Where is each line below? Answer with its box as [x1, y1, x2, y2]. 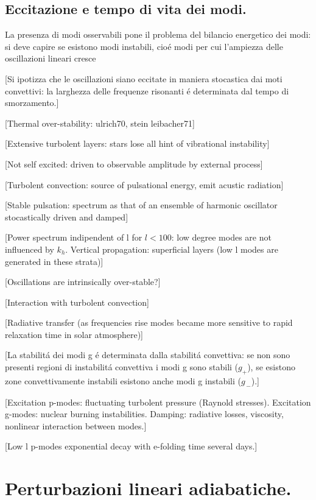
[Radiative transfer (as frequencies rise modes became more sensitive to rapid [5, 316, 293, 329]
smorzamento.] [5, 96, 59, 109]
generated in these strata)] [5, 255, 104, 267]
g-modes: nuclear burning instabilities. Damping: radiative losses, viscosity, [5, 407, 284, 420]
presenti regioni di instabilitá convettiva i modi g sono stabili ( [5, 361, 239, 373]
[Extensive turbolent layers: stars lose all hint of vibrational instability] [5, 137, 270, 150]
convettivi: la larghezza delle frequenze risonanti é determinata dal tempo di [5, 84, 289, 97]
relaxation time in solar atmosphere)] [5, 328, 143, 340]
